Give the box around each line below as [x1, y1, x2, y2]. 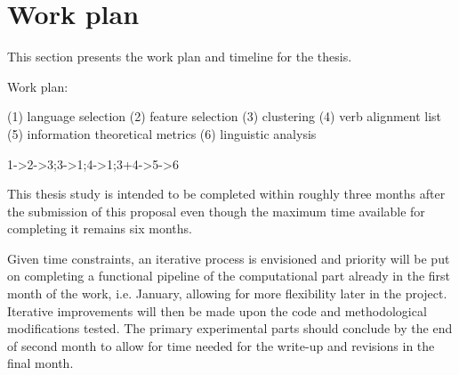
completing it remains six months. [7, 219, 192, 238]
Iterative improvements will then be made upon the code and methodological [7, 301, 427, 320]
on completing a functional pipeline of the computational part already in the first [7, 266, 451, 285]
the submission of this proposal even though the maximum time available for [7, 201, 425, 220]
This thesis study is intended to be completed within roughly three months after [7, 184, 446, 203]
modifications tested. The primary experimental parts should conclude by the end [7, 319, 453, 338]
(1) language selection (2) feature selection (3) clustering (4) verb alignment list [7, 107, 442, 126]
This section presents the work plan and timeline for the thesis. [7, 47, 352, 66]
